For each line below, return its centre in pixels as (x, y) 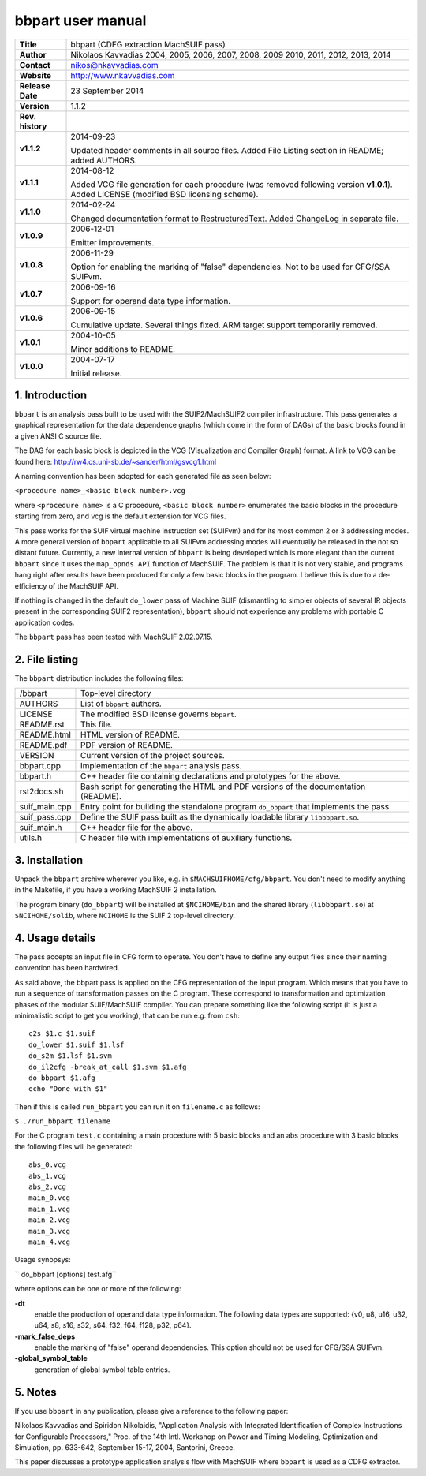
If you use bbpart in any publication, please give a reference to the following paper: (151, 1411)
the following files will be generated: (73, 1146)
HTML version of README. (130, 735)
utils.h (31, 838)
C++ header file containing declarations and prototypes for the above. (210, 776)
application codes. (45, 622)
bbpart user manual (80, 21)
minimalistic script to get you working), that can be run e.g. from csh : (127, 1015)
